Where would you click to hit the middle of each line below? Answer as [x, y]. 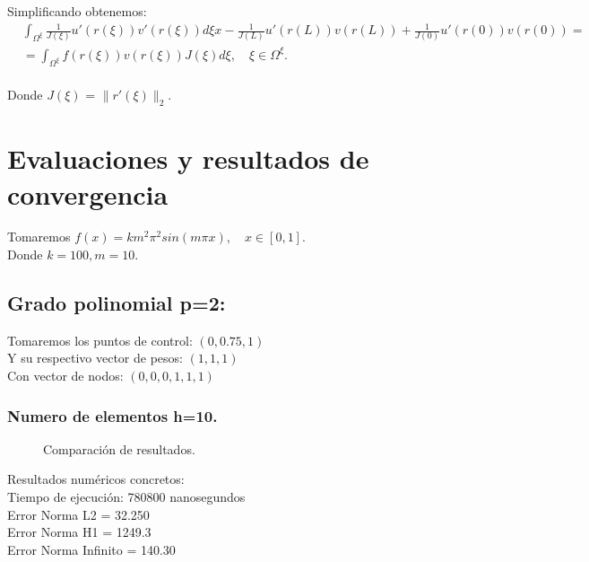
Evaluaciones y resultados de [188, 158]
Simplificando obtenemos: [77, 11]
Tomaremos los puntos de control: [100, 340]
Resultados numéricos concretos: [96, 479]
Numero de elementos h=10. [113, 415]
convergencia [88, 193]
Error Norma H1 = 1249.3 [79, 532]
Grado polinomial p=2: [117, 303]
